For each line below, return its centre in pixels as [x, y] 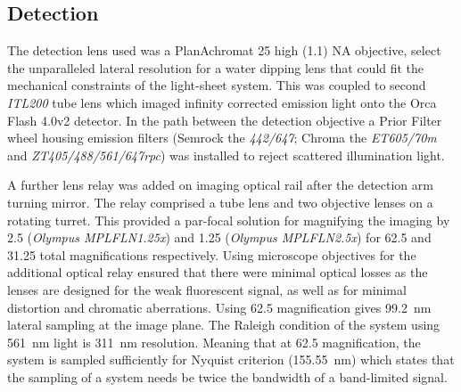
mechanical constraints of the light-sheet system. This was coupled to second [217, 85]
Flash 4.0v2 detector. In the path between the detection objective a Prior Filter [225, 120]
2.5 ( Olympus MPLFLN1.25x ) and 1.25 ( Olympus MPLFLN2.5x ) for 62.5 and [219, 237]
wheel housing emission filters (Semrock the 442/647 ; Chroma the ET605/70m [222, 138]
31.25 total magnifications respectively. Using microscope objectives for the [212, 254]
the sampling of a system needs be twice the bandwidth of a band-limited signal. [227, 376]
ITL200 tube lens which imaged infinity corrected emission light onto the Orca [222, 102]
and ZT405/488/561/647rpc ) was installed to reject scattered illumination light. [226, 155]
